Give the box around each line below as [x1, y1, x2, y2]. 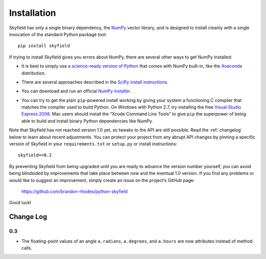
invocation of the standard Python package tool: [9, 31, 107, 37]
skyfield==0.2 [18, 152, 52, 158]
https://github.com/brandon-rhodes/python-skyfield [21, 188, 128, 194]
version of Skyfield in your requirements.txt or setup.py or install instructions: [9, 141, 177, 147]
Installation [9, 7, 56, 18]
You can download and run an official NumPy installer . [21, 88, 132, 94]
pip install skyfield [18, 43, 70, 49]
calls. [21, 245, 33, 251]
